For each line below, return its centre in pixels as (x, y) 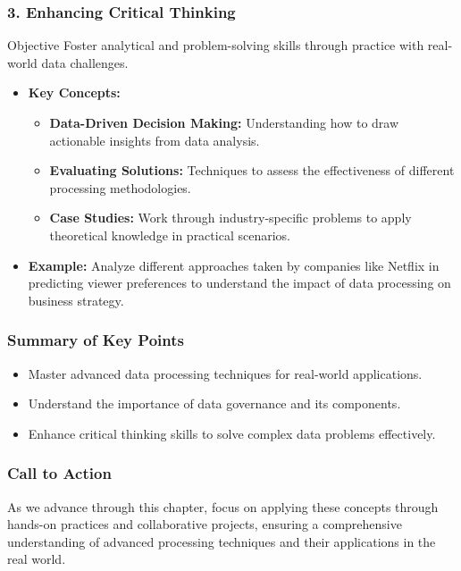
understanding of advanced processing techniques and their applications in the (222, 541)
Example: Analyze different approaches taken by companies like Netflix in (234, 265)
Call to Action (59, 473)
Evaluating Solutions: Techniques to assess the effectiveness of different (252, 170)
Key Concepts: (74, 92)
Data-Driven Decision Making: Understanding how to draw (224, 122)
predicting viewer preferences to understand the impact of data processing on (239, 283)
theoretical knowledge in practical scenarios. (170, 235)
